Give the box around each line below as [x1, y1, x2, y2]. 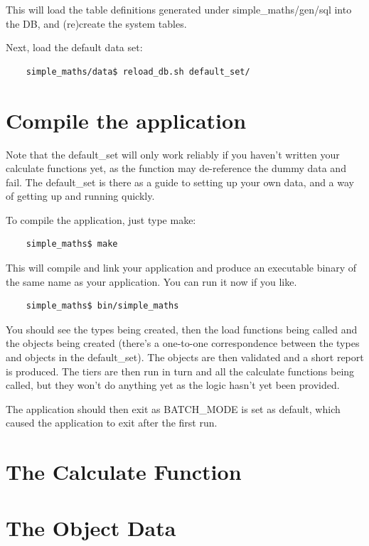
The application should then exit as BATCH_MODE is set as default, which [6, 401, 341, 416]
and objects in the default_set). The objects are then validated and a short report [6, 350, 364, 365]
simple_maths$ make [26, 239, 118, 250]
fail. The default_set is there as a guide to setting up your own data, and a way [6, 174, 354, 189]
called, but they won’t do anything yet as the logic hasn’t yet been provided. [6, 378, 340, 392]
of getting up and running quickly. [6, 188, 155, 203]
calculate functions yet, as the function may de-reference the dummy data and [6, 161, 346, 176]
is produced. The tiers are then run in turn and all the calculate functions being [6, 363, 355, 378]
